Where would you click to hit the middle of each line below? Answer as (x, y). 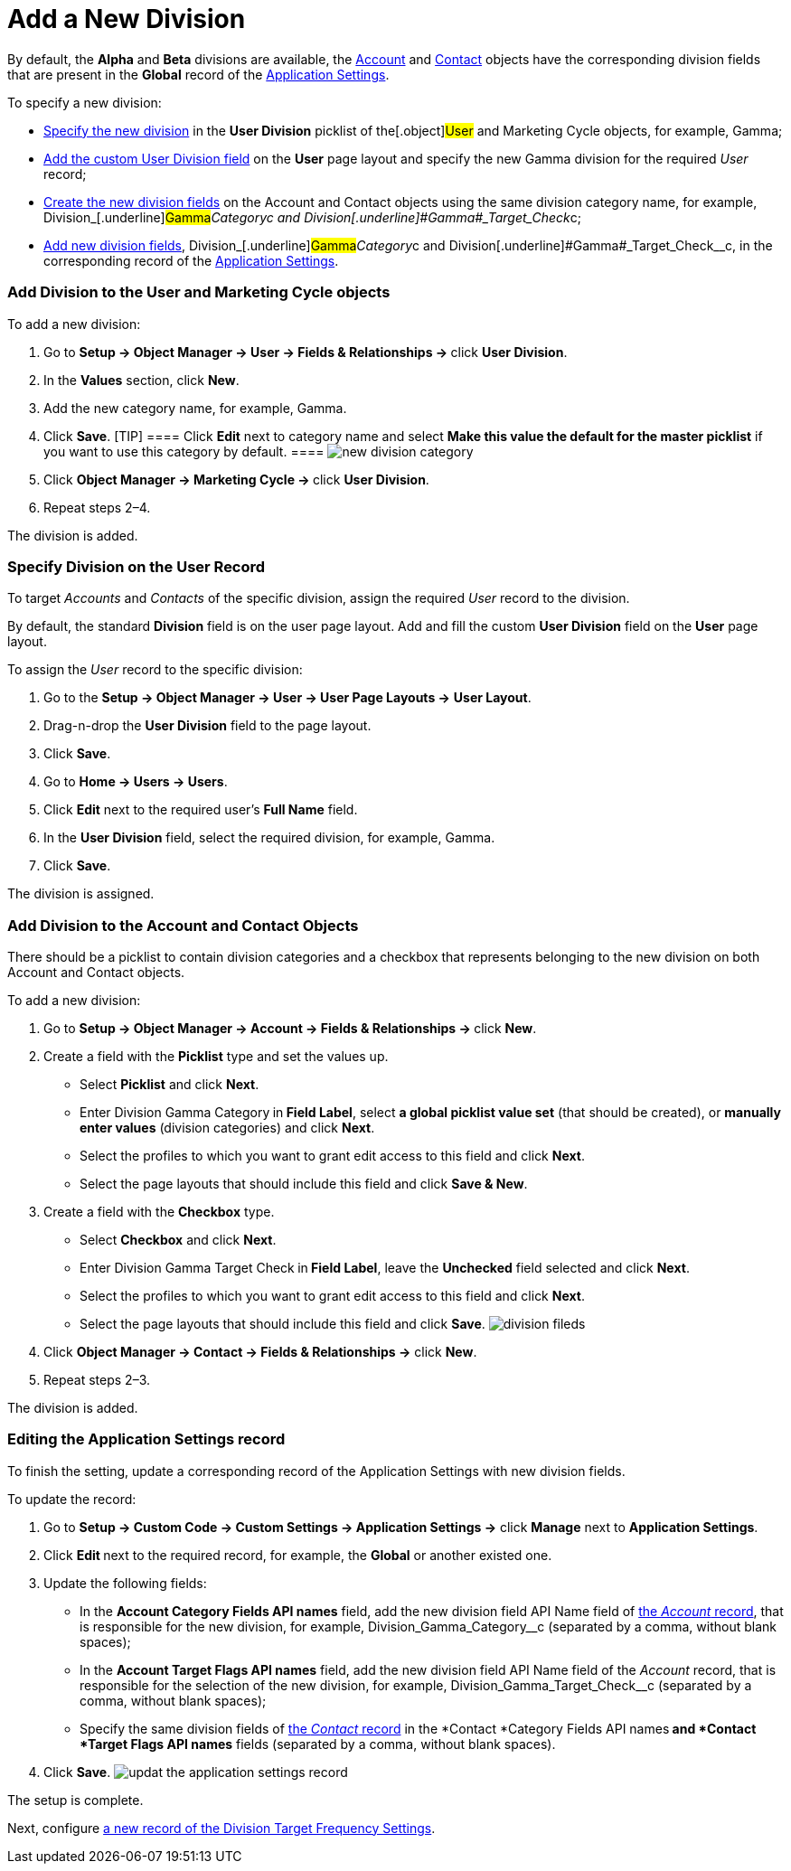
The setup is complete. (75, 1800)
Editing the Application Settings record (146, 1439)
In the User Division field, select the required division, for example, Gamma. (269, 838)
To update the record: (72, 1499)
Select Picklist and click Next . (169, 1084)
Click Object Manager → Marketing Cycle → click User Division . (236, 479)
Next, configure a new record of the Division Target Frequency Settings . (221, 1828)
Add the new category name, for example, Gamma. (195, 408)
